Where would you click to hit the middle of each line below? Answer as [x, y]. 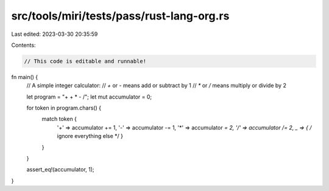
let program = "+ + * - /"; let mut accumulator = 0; [89, 97]
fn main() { [25, 77]
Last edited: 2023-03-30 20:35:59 [55, 34]
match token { [59, 119]
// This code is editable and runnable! [85, 61]
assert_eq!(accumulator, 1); [60, 170]
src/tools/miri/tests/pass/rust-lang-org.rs [120, 16]
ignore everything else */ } [90, 136]
